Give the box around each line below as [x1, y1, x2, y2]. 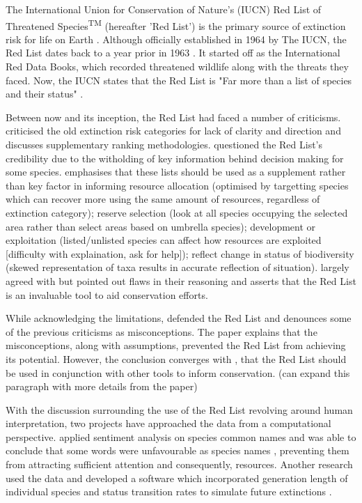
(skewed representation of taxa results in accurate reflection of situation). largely [6, 260, 349, 274]
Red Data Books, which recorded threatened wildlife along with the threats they [6, 59, 349, 74]
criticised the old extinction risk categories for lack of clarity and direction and [6, 123, 341, 138]
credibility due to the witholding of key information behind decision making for [6, 150, 344, 165]
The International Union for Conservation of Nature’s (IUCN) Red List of [6, 2, 322, 16]
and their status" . [6, 86, 84, 101]
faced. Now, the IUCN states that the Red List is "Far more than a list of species [6, 72, 352, 87]
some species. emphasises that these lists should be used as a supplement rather [6, 164, 346, 179]
